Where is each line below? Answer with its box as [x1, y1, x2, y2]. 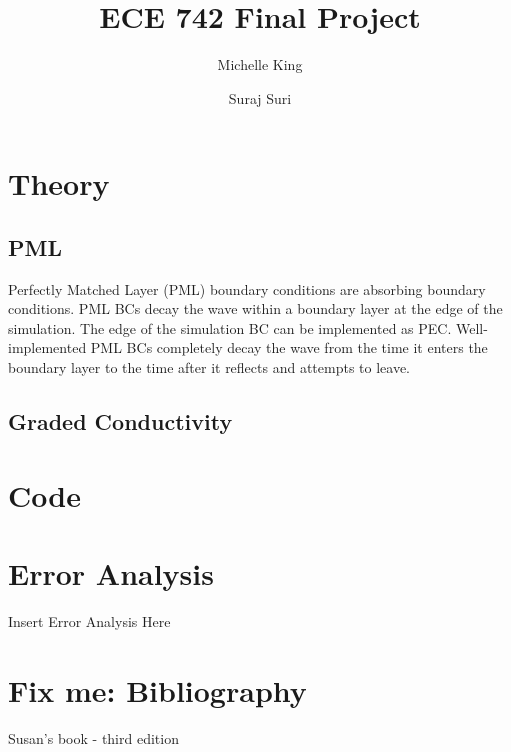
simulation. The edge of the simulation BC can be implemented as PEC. [8, 317, 452, 338]
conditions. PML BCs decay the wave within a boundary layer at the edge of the [8, 298, 503, 319]
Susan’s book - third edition [8, 727, 179, 748]
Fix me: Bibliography [8, 669, 307, 710]
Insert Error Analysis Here [8, 610, 171, 631]
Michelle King [217, 54, 303, 75]
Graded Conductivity [8, 406, 233, 437]
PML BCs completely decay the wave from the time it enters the [90, 337, 488, 358]
